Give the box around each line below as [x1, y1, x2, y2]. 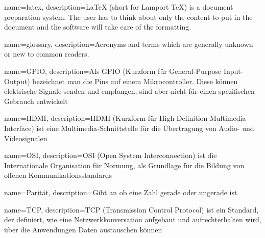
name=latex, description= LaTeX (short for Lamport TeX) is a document [4, 2, 233, 12]
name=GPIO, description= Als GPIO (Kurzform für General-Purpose [4, 65, 222, 76]
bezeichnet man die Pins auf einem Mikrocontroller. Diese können [32, 75, 238, 86]
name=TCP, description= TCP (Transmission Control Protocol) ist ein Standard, [4, 204, 259, 215]
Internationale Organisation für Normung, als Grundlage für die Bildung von [4, 160, 245, 170]
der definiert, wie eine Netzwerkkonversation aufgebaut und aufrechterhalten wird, [4, 214, 261, 225]
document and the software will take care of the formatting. [4, 21, 191, 32]
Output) [4, 75, 30, 86]
